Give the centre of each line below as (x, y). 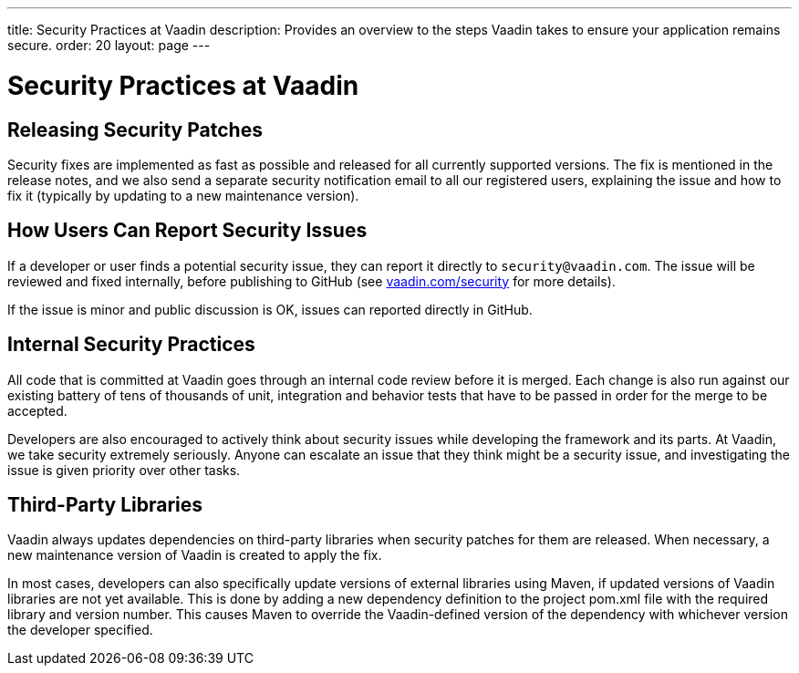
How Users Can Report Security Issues (187, 231)
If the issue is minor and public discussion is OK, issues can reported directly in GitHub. (270, 309)
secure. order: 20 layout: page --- (109, 45)
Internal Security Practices (131, 345)
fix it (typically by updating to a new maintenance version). (183, 195)
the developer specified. (80, 630)
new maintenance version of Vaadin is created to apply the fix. (195, 555)
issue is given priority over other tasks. (124, 470)
